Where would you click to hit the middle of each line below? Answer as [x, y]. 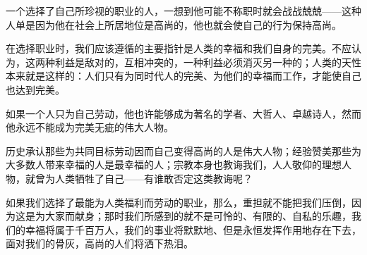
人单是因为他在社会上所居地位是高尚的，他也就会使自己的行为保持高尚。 [174, 24]
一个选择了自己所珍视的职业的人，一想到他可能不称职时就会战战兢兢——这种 [183, 11]
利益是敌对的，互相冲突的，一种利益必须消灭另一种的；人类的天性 [208, 62]
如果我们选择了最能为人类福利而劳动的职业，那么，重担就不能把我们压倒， [179, 202]
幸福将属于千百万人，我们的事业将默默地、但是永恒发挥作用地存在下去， [193, 229]
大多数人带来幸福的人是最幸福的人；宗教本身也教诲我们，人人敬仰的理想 [174, 164]
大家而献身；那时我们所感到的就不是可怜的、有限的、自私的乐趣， [198, 216]
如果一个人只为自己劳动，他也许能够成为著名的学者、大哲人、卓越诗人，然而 [183, 113]
